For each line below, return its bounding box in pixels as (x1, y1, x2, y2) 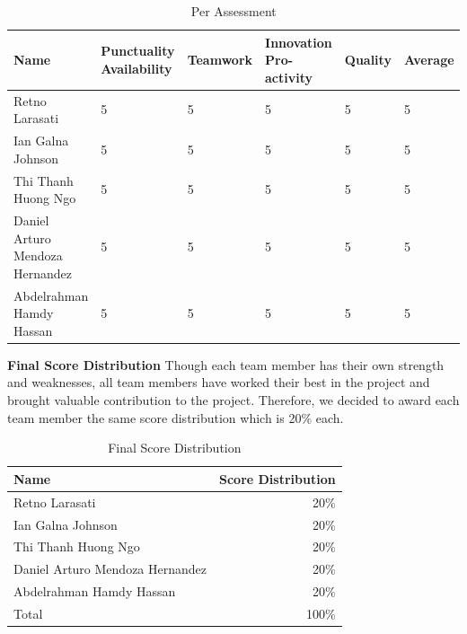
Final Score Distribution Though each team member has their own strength (7, 355, 445, 374)
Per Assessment (190, 2, 277, 20)
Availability (101, 58, 172, 77)
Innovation (265, 32, 332, 51)
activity (265, 67, 313, 86)
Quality (344, 50, 392, 69)
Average (403, 50, 454, 69)
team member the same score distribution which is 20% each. (7, 408, 344, 427)
